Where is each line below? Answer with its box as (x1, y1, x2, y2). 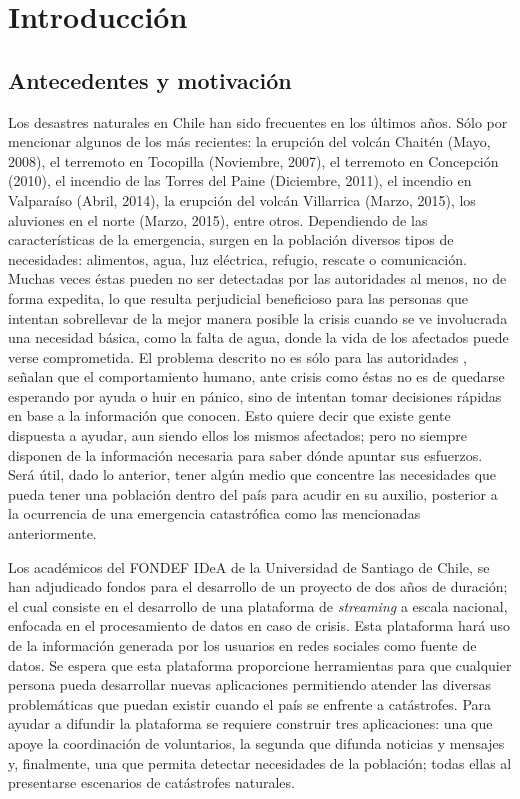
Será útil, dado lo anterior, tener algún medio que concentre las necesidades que (8, 464, 497, 485)
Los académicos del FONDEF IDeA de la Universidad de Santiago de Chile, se (8, 556, 490, 577)
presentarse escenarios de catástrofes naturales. (8, 772, 295, 793)
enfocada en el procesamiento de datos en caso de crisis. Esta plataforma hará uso (8, 615, 511, 636)
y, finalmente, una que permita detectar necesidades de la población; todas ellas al (8, 752, 512, 773)
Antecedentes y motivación (8, 64, 292, 95)
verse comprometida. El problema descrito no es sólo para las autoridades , (8, 346, 467, 367)
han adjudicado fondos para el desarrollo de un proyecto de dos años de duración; (8, 576, 508, 597)
